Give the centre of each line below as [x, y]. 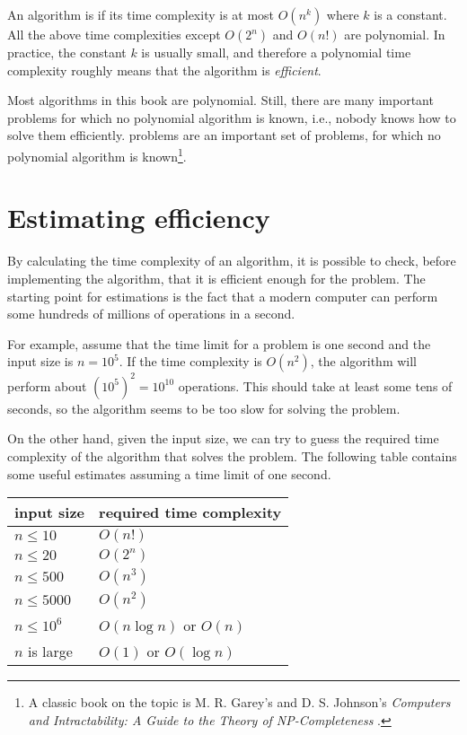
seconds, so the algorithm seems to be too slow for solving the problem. [204, 408]
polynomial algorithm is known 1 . [97, 154]
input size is [40, 361]
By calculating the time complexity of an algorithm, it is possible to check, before [232, 261]
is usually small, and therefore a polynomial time [276, 52]
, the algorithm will [363, 361]
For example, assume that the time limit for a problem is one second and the [219, 343]
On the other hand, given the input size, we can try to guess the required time [223, 438]
